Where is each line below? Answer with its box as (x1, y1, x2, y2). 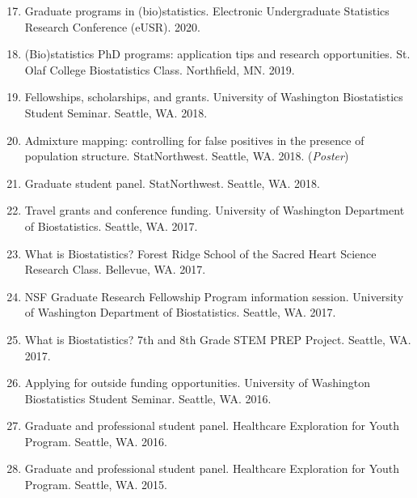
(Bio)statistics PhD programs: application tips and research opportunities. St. (24, 45, 411, 62)
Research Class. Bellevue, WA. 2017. (24, 261, 206, 278)
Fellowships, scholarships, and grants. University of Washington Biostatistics (24, 88, 403, 105)
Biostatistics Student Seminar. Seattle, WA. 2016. (24, 389, 272, 406)
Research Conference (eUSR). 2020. (24, 18, 200, 35)
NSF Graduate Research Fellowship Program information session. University (24, 287, 404, 304)
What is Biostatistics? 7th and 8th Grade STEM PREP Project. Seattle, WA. (24, 330, 411, 347)
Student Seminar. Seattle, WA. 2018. (24, 104, 208, 121)
